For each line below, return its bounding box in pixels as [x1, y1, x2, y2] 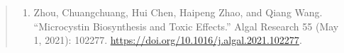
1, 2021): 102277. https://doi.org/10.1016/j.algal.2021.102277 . [33, 33, 302, 47]
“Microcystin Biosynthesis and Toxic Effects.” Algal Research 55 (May [33, 18, 339, 33]
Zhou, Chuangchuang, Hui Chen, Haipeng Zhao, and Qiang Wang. [33, 5, 323, 19]
